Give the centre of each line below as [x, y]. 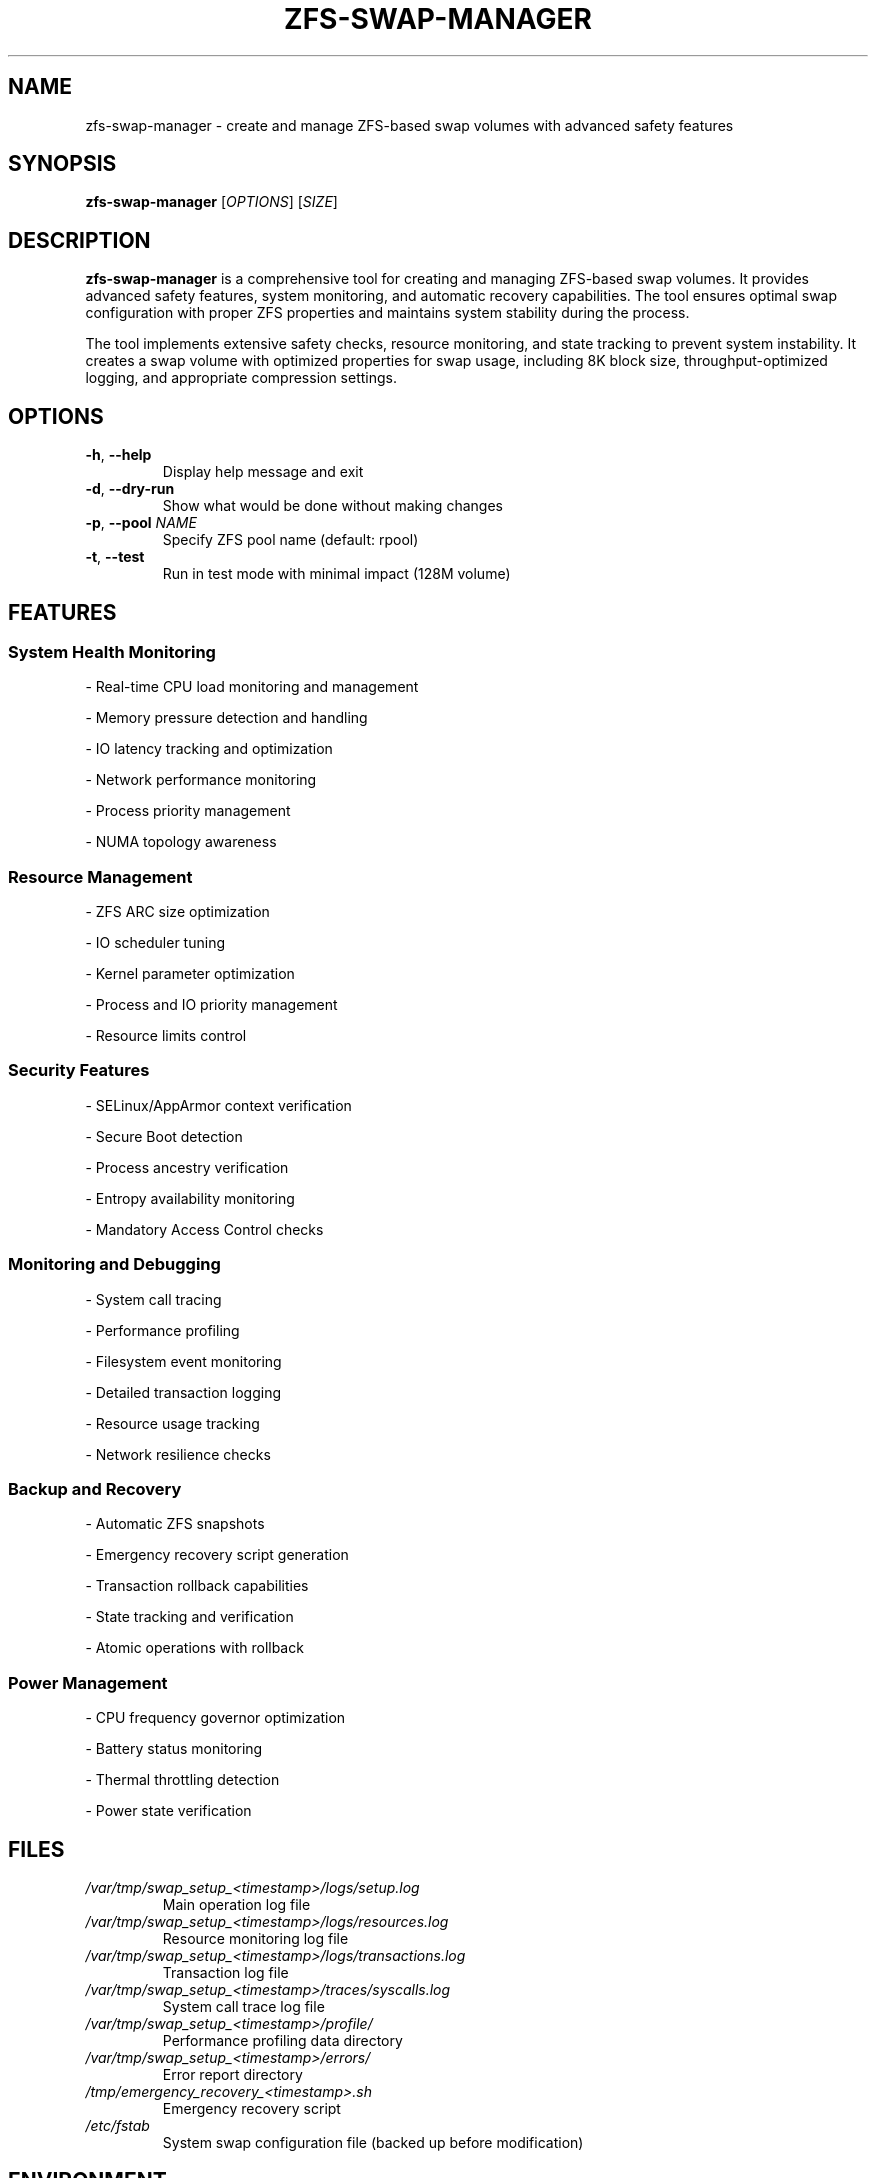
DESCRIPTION [79, 240]
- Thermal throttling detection [182, 1780]
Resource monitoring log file [255, 1938]
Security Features [79, 1070]
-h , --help [118, 455]
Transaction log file [225, 1972]
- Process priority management [188, 811]
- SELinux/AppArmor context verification [218, 1105]
